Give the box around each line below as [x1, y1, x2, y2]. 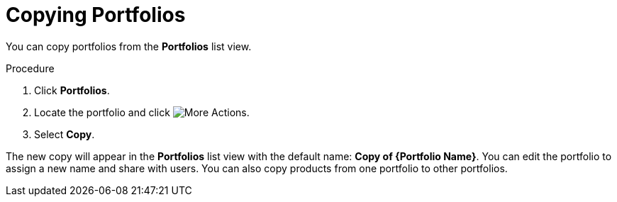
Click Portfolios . [34, 84, 110, 96]
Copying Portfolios [6, 3, 186, 27]
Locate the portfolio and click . [34, 106, 250, 118]
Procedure [6, 62, 55, 74]
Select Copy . [34, 128, 95, 140]
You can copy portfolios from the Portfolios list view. [6, 40, 252, 52]
